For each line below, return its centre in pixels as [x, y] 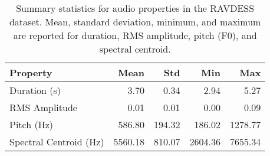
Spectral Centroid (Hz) [57, 142]
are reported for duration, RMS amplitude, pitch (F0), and [135, 35]
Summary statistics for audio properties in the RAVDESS [135, 8]
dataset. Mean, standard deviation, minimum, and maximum [135, 22]
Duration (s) [35, 90]
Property [31, 72]
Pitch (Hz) [32, 124]
